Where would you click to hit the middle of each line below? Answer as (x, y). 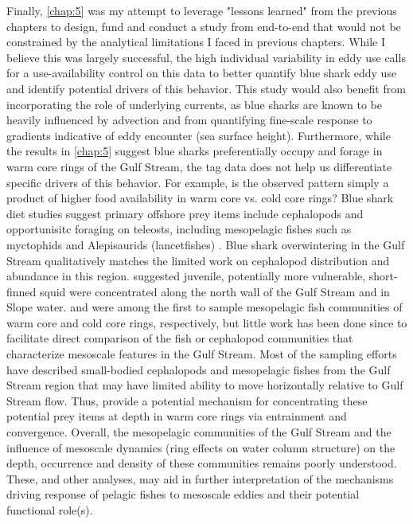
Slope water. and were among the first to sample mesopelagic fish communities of (205, 307)
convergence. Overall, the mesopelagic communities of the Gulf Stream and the (199, 432)
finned (21, 291)
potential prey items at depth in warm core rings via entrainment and (177, 416)
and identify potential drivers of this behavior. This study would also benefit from (206, 88)
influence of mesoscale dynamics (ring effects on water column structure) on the (201, 447)
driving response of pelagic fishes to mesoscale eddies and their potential (183, 494)
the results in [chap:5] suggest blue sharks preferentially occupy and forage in (195, 151)
